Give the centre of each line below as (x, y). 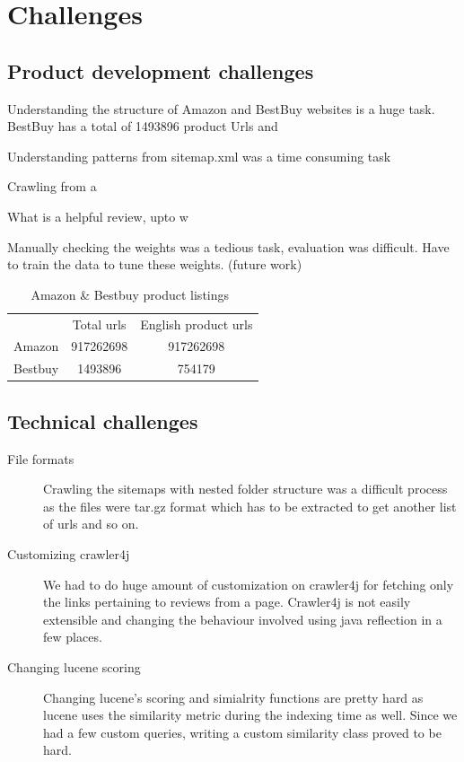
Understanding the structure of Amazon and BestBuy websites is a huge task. (221, 108)
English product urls (197, 324)
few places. (73, 637)
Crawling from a (52, 186)
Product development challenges (161, 70)
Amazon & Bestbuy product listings (130, 294)
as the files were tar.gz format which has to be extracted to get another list (250, 506)
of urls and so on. (91, 524)
